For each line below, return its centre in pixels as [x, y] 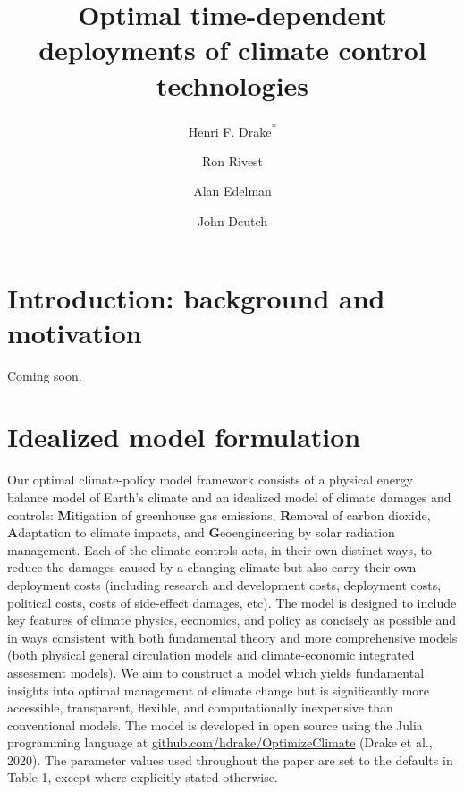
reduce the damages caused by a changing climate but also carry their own [212, 567]
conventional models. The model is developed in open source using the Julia [215, 725]
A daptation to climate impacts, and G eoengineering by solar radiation [201, 532]
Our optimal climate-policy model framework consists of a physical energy [210, 480]
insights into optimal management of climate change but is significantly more [219, 690]
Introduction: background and [196, 297]
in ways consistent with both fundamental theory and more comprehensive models [232, 637]
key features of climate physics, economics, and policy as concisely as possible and [232, 620]
